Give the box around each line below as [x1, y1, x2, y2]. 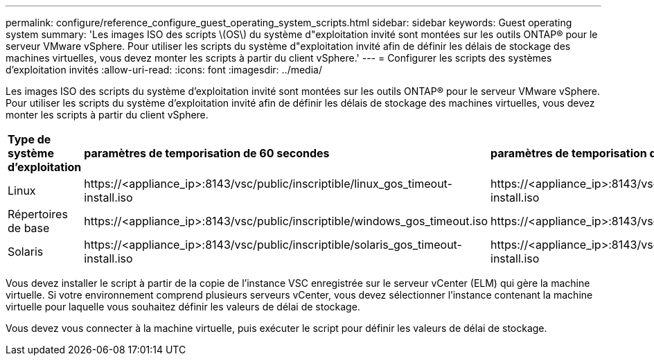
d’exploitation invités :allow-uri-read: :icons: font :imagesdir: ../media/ [6, 64, 322, 76]
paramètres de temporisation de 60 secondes [84, 146, 330, 160]
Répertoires [8, 207, 68, 221]
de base [8, 221, 50, 235]
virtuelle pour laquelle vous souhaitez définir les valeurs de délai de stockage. [6, 301, 360, 312]
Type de [8, 132, 51, 146]
